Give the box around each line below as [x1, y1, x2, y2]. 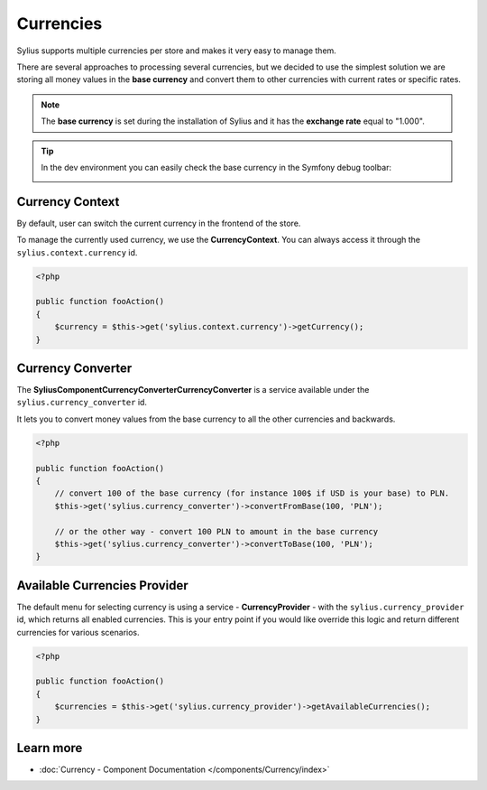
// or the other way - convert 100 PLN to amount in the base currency [54, 526, 379, 536]
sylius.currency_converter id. [16, 397, 148, 408]
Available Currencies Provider [16, 578, 188, 593]
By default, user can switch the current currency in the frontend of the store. [16, 218, 301, 228]
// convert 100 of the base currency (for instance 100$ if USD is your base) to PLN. [54, 488, 450, 498]
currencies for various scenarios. [16, 627, 140, 637]
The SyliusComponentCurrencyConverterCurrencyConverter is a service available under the [16, 385, 370, 395]
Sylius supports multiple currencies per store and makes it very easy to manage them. [16, 45, 337, 56]
